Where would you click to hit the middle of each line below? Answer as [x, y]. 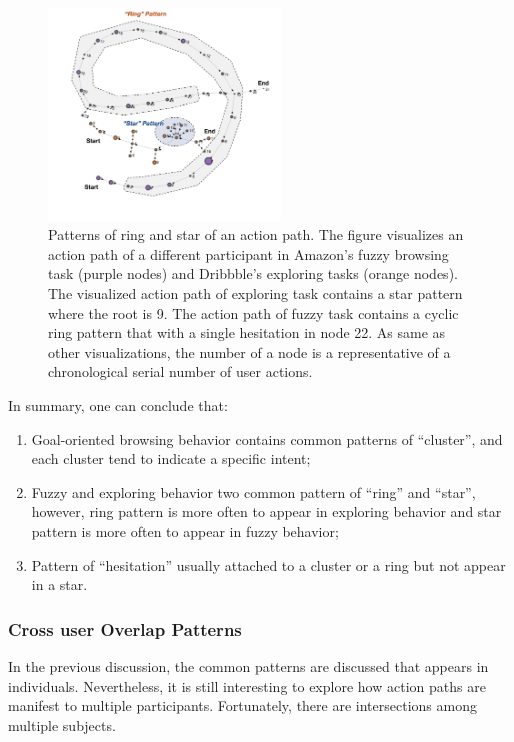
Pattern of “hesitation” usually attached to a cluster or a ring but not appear [268, 564]
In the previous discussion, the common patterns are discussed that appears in [248, 666]
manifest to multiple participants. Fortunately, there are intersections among [242, 705]
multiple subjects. [62, 724]
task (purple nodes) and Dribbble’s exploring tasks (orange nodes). [253, 273]
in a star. [59, 584]
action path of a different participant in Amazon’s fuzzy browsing [248, 253]
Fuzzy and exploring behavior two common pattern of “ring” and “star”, [253, 491]
